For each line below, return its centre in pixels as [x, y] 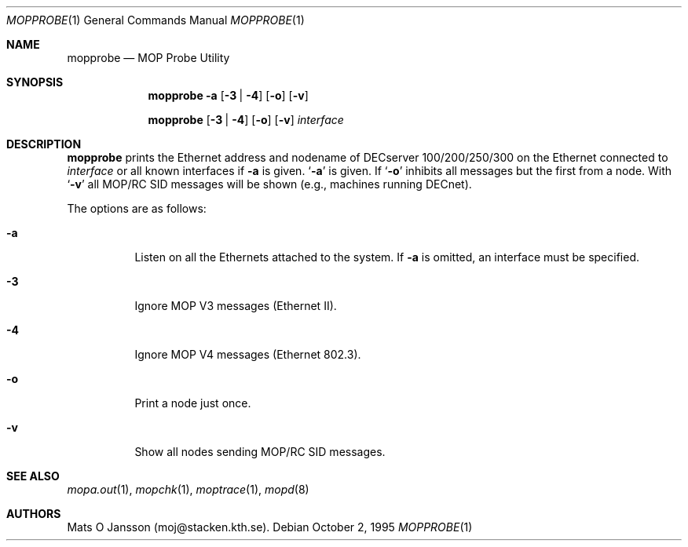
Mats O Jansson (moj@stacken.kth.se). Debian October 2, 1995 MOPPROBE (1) [270, 527]
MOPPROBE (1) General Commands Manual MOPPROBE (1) [156, 20]
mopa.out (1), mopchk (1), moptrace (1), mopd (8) [188, 489]
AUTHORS [34, 514]
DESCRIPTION [44, 144]
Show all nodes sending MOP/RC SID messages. [260, 452]
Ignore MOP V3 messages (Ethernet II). [236, 306]
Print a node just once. [193, 403]
